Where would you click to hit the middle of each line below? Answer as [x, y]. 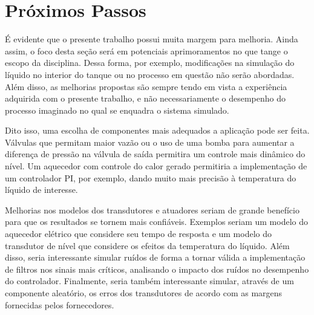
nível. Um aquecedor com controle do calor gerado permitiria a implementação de [156, 166]
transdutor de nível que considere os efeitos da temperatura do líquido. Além [147, 245]
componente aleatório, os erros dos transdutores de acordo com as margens [144, 293]
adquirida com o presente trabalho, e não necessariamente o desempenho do [145, 98]
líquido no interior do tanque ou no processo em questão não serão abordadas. [150, 74]
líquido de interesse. [41, 190]
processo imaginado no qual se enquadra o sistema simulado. [117, 110]
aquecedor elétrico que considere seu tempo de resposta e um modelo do [139, 234]
